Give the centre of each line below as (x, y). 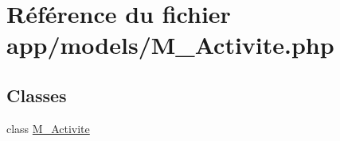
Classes (37, 95)
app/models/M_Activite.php (170, 45)
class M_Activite (48, 128)
